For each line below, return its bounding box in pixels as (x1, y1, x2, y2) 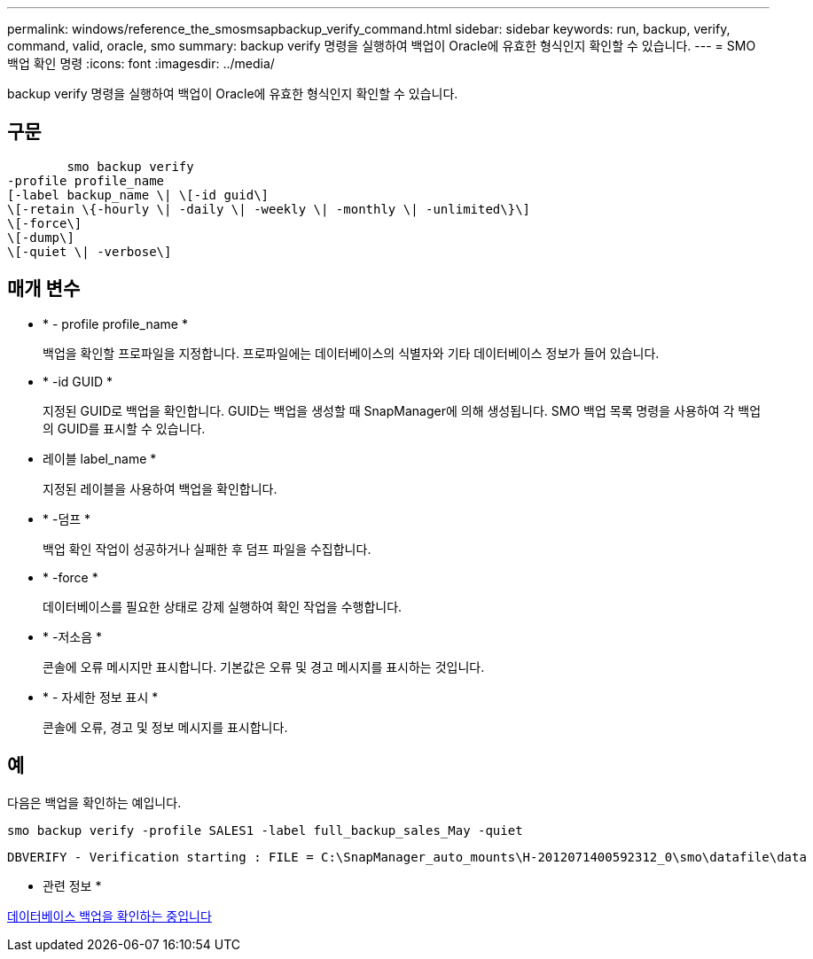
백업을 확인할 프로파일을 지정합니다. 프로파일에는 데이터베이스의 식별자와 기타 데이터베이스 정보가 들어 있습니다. (43, 345, 660, 361)
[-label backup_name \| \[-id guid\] (7, 187, 270, 202)
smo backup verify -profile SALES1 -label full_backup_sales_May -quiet (7, 823, 523, 838)
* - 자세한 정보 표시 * (43, 689, 159, 705)
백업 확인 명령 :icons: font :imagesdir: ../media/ (7, 56, 275, 71)
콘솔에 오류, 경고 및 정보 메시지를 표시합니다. (43, 719, 288, 735)
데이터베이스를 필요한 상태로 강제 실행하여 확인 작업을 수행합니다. (43, 598, 403, 614)
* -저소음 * (43, 628, 102, 644)
